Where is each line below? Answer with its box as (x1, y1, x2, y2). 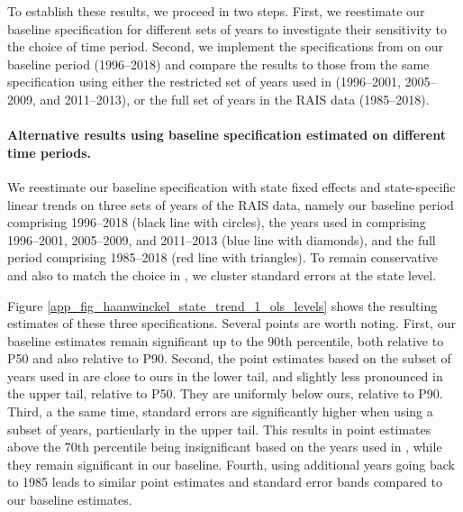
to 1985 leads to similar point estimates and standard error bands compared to (7, 472, 442, 491)
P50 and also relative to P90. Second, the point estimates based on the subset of (7, 349, 451, 368)
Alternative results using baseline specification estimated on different (7, 125, 446, 144)
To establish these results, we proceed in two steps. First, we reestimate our (7, 2, 425, 20)
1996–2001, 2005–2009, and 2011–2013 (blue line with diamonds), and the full (7, 230, 436, 249)
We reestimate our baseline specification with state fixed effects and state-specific (7, 177, 456, 196)
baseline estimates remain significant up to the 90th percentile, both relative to (7, 331, 444, 350)
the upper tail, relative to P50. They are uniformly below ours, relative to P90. (7, 384, 443, 403)
